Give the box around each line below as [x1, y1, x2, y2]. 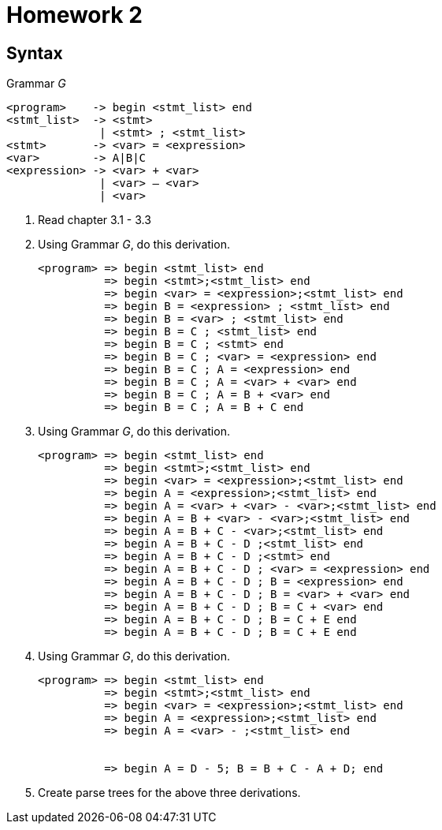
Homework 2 [6, 2, 143, 28]
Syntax [6, 43, 63, 63]
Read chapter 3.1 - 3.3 [38, 213, 151, 227]
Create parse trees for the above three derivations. [38, 786, 301, 800]
